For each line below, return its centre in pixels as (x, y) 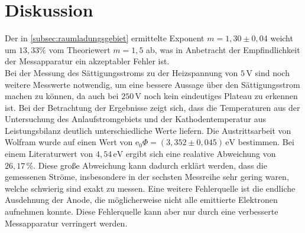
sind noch (272, 72)
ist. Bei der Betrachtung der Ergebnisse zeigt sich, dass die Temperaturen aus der (152, 107)
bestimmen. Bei (266, 142)
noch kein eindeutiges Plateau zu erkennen (221, 96)
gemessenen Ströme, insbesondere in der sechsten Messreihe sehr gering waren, (147, 177)
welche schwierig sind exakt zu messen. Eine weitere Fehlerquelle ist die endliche (150, 188)
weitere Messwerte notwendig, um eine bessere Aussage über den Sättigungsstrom (152, 84)
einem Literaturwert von (49, 154)
